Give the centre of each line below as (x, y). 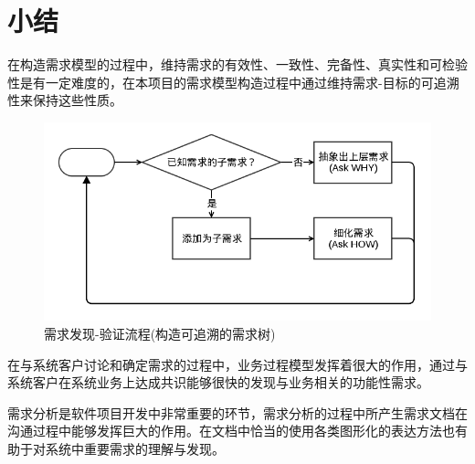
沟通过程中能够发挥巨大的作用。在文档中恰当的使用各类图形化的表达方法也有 (237, 431)
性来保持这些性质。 (65, 100)
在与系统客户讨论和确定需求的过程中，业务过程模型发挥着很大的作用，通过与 (237, 364)
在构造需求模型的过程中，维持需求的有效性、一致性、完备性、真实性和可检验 (237, 64)
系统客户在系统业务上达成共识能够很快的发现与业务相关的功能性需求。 (218, 382)
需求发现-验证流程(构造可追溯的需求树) (160, 333)
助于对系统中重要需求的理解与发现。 (116, 448)
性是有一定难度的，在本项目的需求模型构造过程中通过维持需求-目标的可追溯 (233, 82)
